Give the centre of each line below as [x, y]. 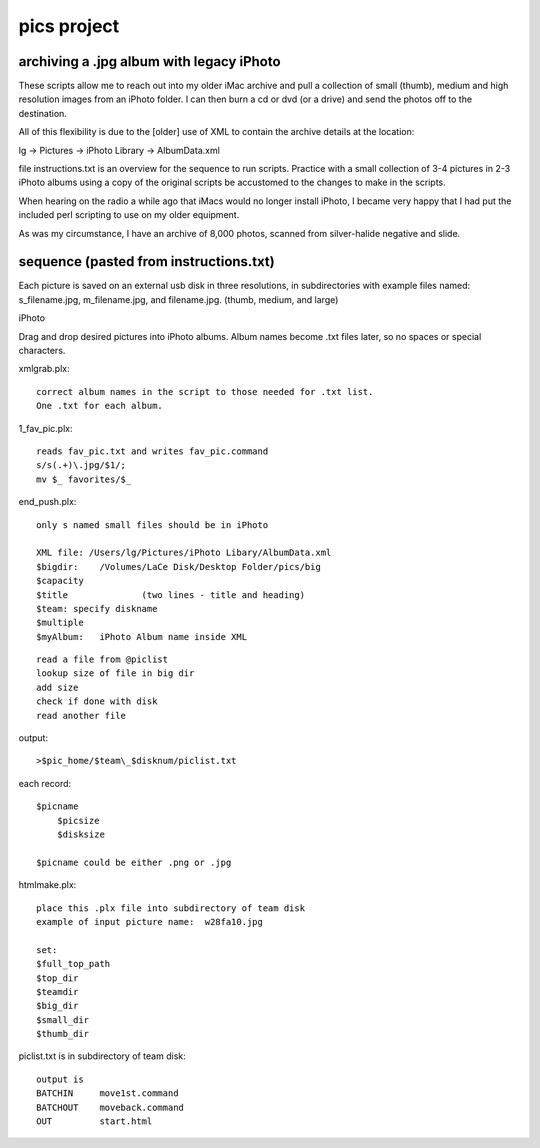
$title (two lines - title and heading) [170, 594]
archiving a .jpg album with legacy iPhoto [149, 61]
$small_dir [63, 1019]
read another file [81, 715]
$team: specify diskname [97, 608]
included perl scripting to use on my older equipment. [129, 215]
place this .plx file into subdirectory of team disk [170, 908]
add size [57, 687]
